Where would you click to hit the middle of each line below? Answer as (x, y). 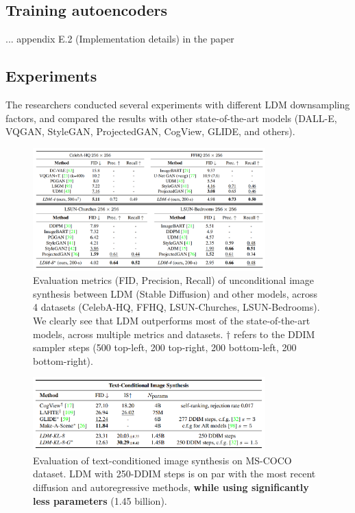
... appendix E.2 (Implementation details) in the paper (120, 39)
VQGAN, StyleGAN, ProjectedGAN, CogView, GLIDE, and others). (150, 131)
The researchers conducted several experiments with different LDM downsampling (178, 104)
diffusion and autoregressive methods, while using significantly (171, 487)
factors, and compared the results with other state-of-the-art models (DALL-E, (171, 118)
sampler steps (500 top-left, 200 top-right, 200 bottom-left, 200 (165, 347)
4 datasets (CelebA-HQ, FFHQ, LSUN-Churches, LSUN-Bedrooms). (176, 307)
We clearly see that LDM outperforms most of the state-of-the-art (172, 321)
